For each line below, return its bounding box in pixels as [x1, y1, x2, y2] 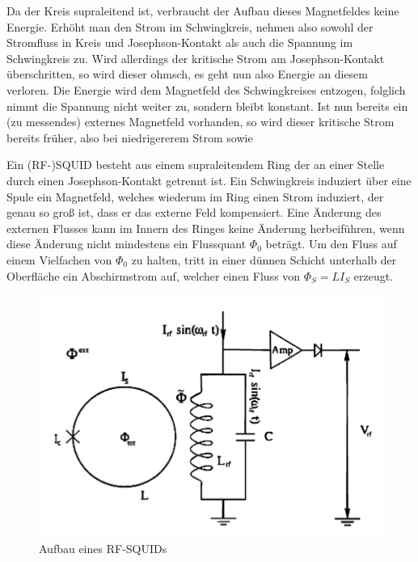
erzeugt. [353, 267, 393, 284]
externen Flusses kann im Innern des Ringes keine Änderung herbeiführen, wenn [6, 219, 405, 236]
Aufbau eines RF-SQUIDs [39, 539, 167, 556]
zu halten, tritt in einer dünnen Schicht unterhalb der [131, 251, 397, 268]
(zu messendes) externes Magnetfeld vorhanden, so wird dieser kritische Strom [6, 113, 395, 130]
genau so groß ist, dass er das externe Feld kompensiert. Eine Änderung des [6, 204, 382, 221]
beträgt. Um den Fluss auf [265, 235, 397, 252]
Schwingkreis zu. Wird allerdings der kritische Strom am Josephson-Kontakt [6, 49, 385, 66]
